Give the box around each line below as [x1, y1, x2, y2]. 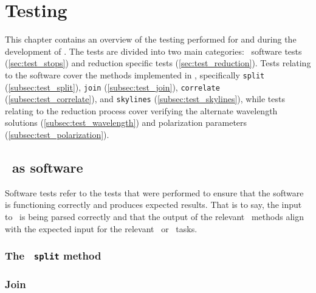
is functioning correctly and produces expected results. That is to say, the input [5, 198, 302, 211]
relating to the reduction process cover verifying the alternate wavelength [5, 104, 278, 117]
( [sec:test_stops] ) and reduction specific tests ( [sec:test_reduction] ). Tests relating [5, 57, 311, 69]
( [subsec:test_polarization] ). [5, 128, 109, 141]
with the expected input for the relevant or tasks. [5, 222, 197, 235]
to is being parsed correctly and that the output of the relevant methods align [5, 210, 304, 223]
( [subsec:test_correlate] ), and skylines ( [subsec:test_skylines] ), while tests [5, 92, 286, 105]
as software [12, 158, 83, 177]
